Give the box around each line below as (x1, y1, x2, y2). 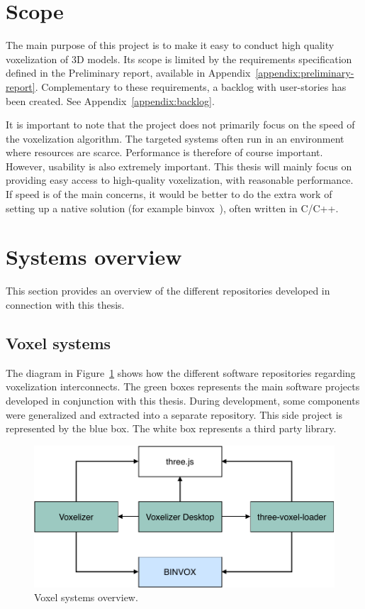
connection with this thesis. (6, 297, 125, 312)
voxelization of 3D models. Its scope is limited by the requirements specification (6, 51, 352, 66)
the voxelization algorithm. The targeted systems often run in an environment (6, 131, 344, 146)
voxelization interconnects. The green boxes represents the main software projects (6, 379, 360, 394)
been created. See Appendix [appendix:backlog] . (6, 93, 215, 108)
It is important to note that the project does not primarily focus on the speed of (6, 117, 355, 132)
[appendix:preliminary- (255, 65, 354, 80)
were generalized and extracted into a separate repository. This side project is (6, 407, 343, 422)
